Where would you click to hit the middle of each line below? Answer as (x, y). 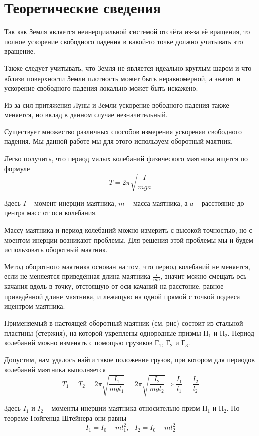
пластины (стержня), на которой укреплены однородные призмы (103, 333)
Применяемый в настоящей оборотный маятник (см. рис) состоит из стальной (124, 322)
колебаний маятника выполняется (55, 369)
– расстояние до (220, 203)
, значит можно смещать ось (204, 276)
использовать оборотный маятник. (56, 249)
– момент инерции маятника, (72, 203)
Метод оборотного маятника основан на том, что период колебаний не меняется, (127, 266)
